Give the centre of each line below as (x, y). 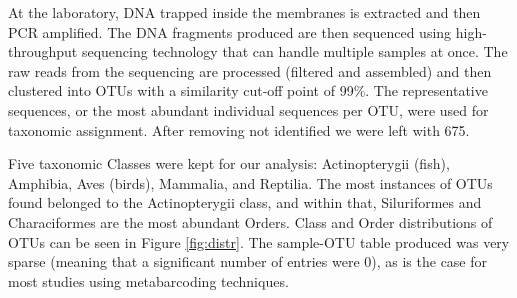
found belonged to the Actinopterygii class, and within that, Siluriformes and (245, 202)
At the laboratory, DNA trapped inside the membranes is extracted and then (244, 12)
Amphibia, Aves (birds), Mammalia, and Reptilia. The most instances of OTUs (250, 182)
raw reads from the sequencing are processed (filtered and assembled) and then (250, 70)
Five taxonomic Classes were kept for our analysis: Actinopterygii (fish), (229, 163)
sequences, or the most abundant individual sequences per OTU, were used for (248, 109)
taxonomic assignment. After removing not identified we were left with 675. (239, 129)
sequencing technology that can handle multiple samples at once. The (294, 51)
